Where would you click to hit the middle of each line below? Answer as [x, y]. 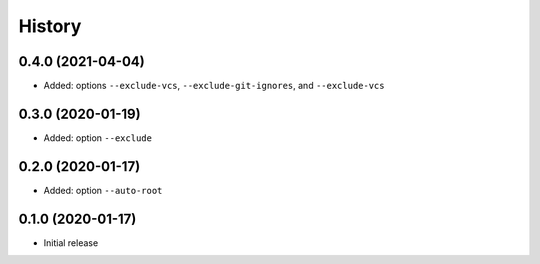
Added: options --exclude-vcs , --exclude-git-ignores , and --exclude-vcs [214, 86]
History [50, 26]
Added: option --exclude [97, 137]
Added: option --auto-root [103, 190]
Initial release [71, 242]
